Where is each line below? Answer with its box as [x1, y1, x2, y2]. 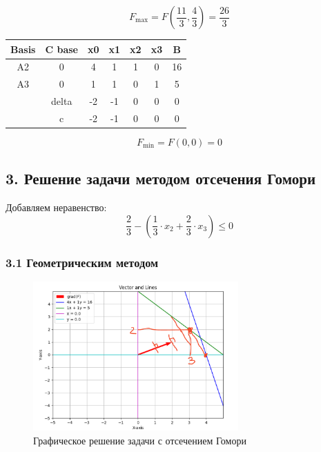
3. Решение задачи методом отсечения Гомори [6, 168, 315, 189]
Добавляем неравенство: [6, 200, 107, 215]
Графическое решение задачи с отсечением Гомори [33, 433, 246, 447]
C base [45, 41, 78, 56]
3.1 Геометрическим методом [6, 253, 159, 271]
